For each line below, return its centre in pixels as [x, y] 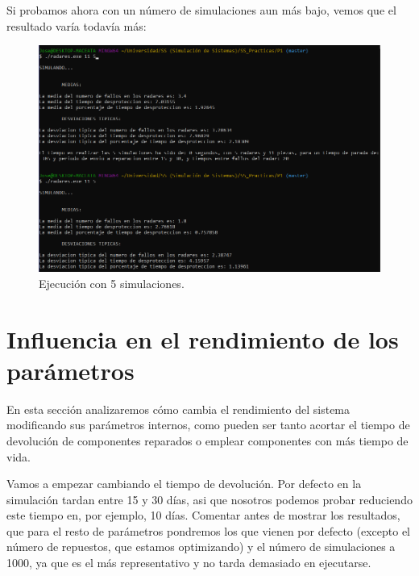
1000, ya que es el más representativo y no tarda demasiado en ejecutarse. [189, 563]
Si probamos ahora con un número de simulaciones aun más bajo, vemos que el [201, 10]
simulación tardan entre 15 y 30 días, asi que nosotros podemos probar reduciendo [209, 499]
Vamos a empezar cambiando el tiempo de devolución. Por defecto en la [184, 484]
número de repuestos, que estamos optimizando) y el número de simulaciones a [201, 547]
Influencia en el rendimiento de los [203, 338]
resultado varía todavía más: [77, 25]
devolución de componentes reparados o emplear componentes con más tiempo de [207, 440]
